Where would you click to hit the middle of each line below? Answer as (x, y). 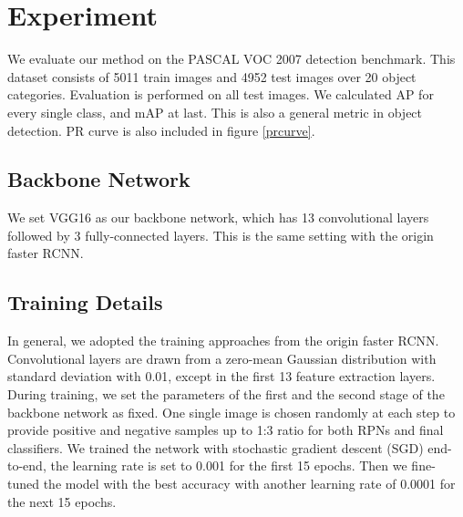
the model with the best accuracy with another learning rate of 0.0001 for (249, 484)
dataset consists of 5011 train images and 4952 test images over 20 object (212, 76)
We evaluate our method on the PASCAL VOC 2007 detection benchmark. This (231, 59)
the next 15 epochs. (62, 501)
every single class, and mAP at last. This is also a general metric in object (215, 112)
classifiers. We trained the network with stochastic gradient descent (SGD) (216, 447)
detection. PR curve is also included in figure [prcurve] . (161, 130)
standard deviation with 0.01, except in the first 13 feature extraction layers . (221, 376)
